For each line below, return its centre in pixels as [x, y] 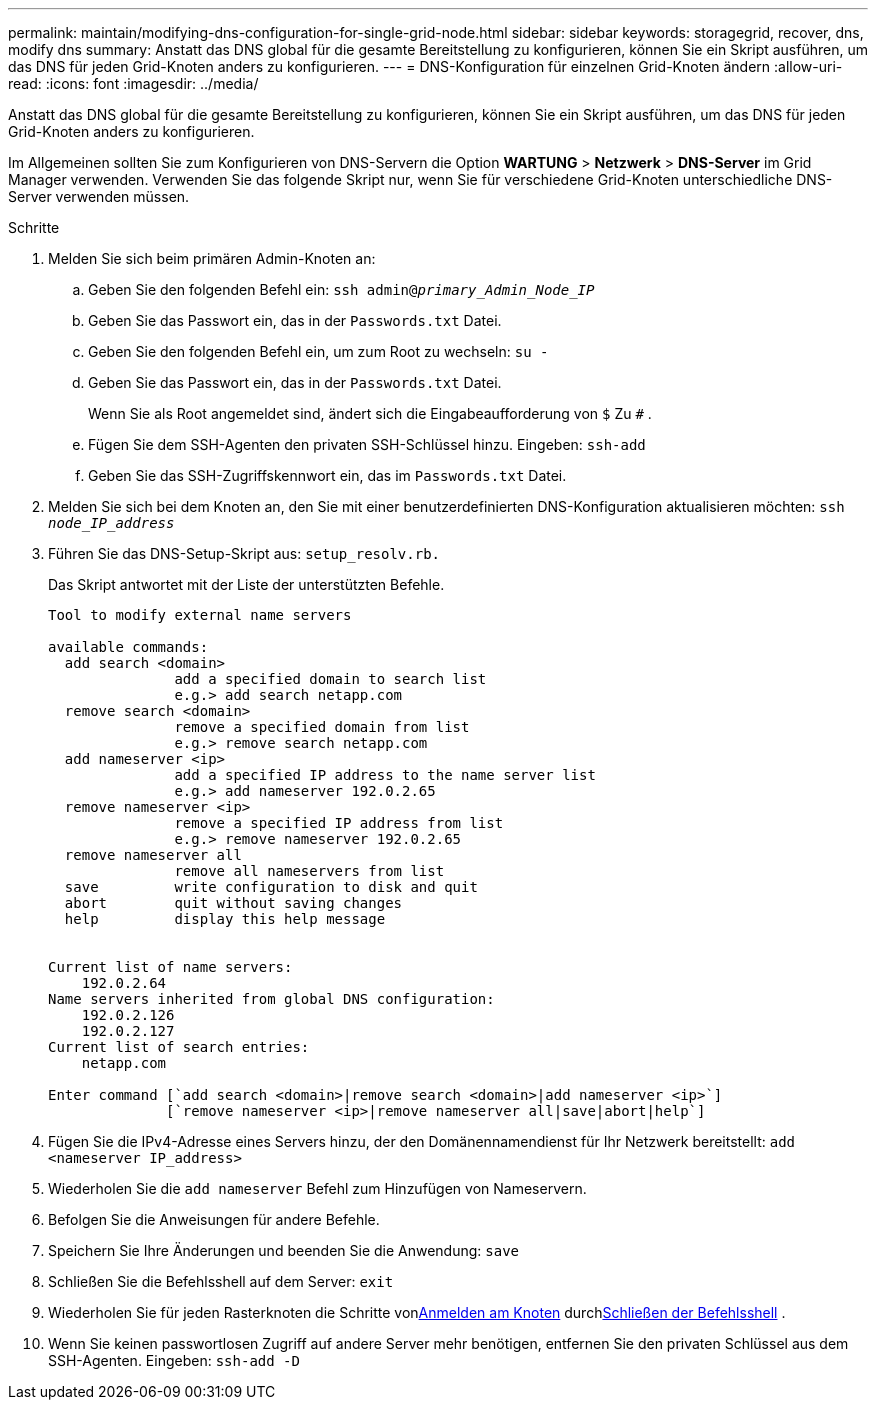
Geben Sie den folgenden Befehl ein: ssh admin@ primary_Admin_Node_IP [341, 289]
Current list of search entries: [179, 1047]
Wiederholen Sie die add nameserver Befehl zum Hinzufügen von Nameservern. [317, 1188]
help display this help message [225, 919]
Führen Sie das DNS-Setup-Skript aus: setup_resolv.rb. [244, 553]
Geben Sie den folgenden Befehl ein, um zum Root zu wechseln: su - [318, 351]
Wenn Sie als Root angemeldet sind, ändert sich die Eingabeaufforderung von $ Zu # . [370, 413]
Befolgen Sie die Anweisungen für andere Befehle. [214, 1219]
